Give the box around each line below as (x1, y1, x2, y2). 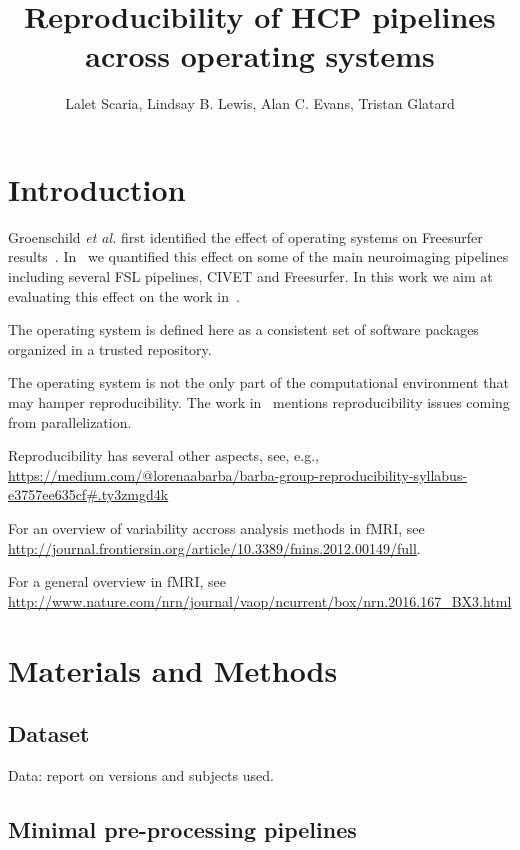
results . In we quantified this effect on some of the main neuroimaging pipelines (8, 246, 509, 267)
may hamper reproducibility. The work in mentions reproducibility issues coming (8, 392, 510, 412)
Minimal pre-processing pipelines (8, 813, 357, 844)
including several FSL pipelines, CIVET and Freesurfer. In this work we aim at (8, 266, 493, 287)
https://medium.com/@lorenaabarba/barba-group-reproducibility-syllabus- (8, 464, 468, 485)
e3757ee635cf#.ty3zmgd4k (8, 484, 169, 505)
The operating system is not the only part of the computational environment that (8, 372, 509, 393)
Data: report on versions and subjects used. (8, 764, 274, 785)
